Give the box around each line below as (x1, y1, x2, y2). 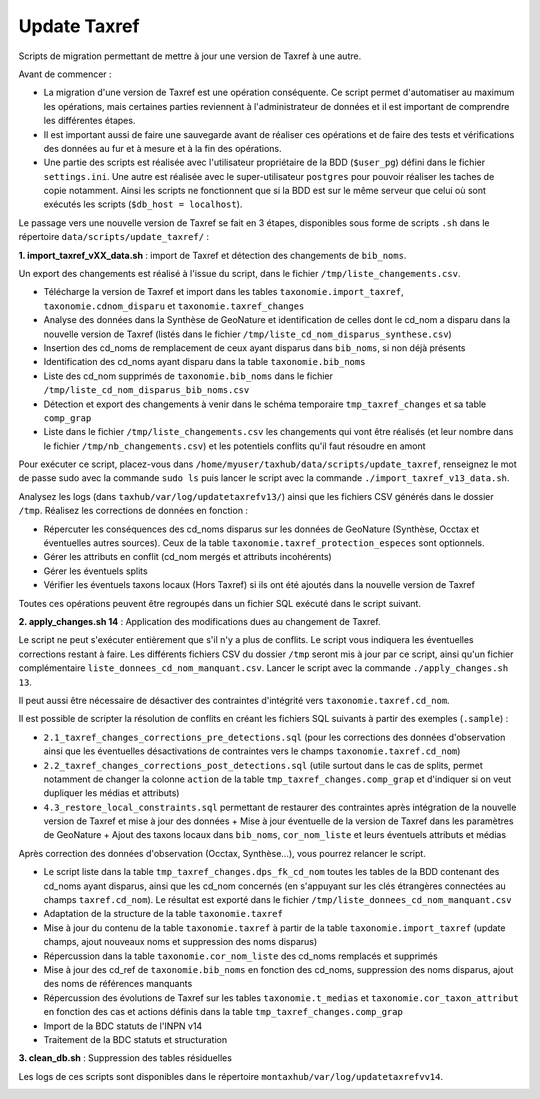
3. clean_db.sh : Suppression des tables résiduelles (18, 1052, 232, 1064)
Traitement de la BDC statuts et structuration (43, 1033, 228, 1045)
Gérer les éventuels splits (43, 565, 149, 577)
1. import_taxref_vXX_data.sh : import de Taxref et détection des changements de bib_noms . (18, 249, 407, 261)
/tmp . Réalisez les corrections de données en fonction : (18, 505, 249, 517)
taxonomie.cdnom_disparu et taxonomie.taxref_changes (43, 300, 305, 312)
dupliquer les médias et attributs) (43, 787, 180, 799)
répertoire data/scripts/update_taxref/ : (18, 231, 210, 243)
